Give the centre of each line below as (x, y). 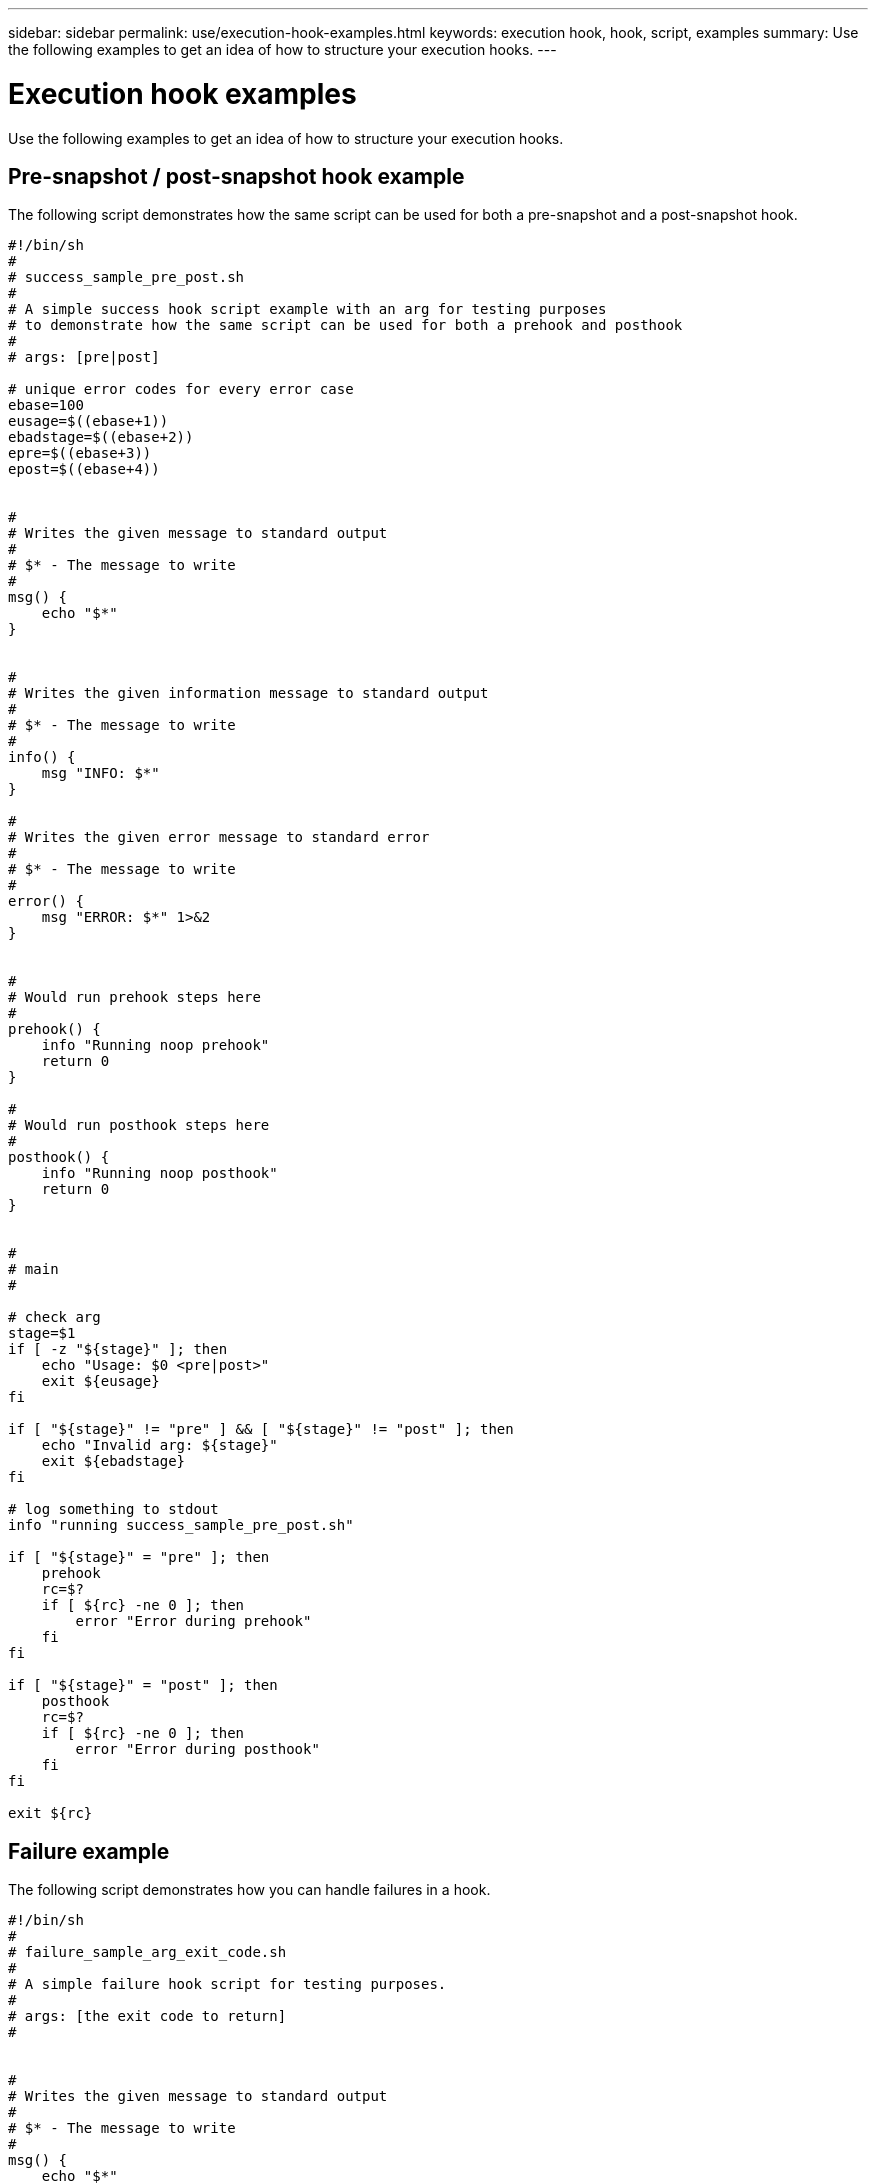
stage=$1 (42, 1333)
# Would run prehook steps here (134, 997)
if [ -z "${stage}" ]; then (118, 1349)
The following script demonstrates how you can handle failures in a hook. (249, 1890)
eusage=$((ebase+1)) (88, 421)
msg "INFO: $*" (100, 773)
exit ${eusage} (100, 1381)
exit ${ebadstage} (113, 1461)
